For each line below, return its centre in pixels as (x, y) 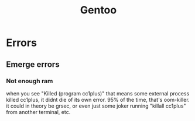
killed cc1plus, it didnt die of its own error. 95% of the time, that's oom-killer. (98, 99)
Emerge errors (33, 64)
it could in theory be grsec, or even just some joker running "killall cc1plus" (96, 106)
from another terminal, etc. (38, 112)
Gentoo (98, 10)
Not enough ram (30, 81)
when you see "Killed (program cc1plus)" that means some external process (98, 93)
